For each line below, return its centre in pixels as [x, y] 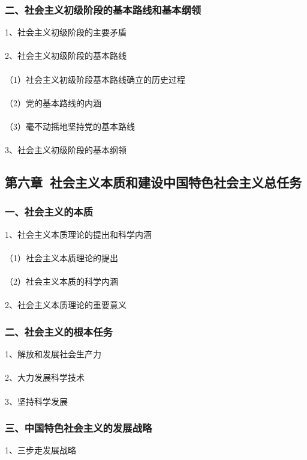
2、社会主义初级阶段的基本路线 [66, 56]
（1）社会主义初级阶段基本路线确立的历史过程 [95, 79]
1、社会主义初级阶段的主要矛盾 [66, 32]
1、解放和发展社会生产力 [53, 354]
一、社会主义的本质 [49, 212]
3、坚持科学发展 [36, 401]
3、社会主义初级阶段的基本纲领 [66, 150]
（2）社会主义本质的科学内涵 [61, 281]
